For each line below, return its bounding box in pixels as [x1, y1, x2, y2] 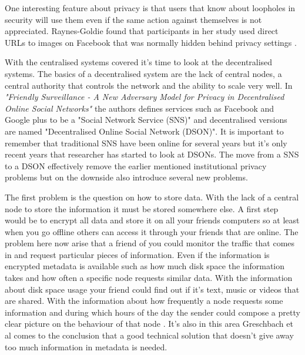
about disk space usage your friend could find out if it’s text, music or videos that [5, 283, 300, 295]
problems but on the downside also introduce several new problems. [5, 171, 248, 183]
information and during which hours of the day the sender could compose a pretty [5, 306, 300, 318]
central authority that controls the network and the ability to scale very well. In [5, 79, 293, 91]
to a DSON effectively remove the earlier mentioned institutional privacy [5, 159, 267, 172]
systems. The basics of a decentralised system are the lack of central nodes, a [5, 67, 282, 79]
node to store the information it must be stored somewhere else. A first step [5, 202, 279, 215]
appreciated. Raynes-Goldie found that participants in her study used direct [5, 25, 279, 37]
